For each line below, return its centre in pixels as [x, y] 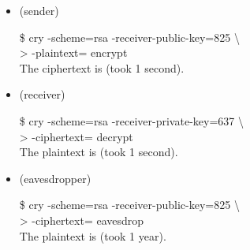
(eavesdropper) [55, 178]
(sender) [39, 10]
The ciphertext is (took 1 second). [102, 67]
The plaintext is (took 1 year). [93, 235]
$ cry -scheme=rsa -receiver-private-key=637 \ [131, 120]
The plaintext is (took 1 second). [99, 152]
